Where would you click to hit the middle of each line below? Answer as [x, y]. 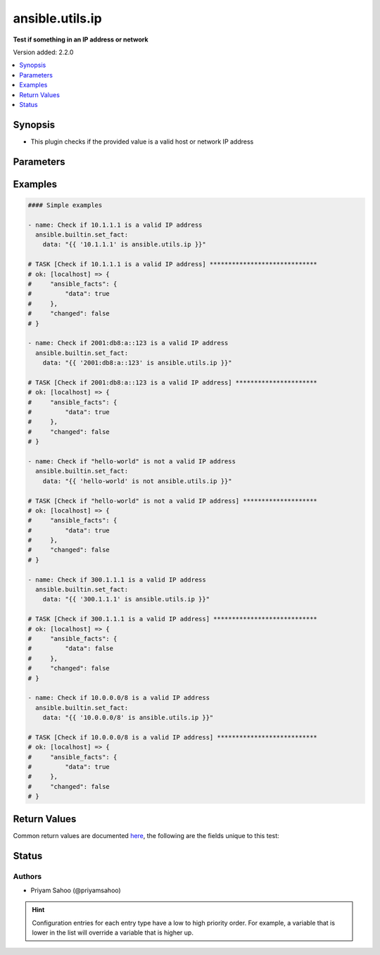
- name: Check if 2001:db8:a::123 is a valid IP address [128, 343]
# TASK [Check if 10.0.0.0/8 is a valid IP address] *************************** [173, 737]
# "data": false [71, 649]
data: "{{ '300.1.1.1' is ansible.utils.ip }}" [126, 599]
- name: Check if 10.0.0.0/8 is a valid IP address [119, 698]
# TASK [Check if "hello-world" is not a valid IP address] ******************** [173, 501]
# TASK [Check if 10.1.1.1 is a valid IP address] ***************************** [173, 264]
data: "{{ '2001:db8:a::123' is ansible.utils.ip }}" [137, 363]
